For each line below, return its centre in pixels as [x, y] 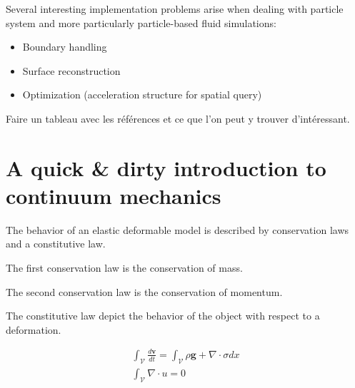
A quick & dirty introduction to [166, 167]
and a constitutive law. [56, 244]
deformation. [34, 329]
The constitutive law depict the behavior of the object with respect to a [163, 316]
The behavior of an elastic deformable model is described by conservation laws [177, 229]
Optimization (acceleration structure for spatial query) [142, 95]
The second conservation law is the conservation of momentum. [144, 291]
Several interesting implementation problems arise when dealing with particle [175, 9]
